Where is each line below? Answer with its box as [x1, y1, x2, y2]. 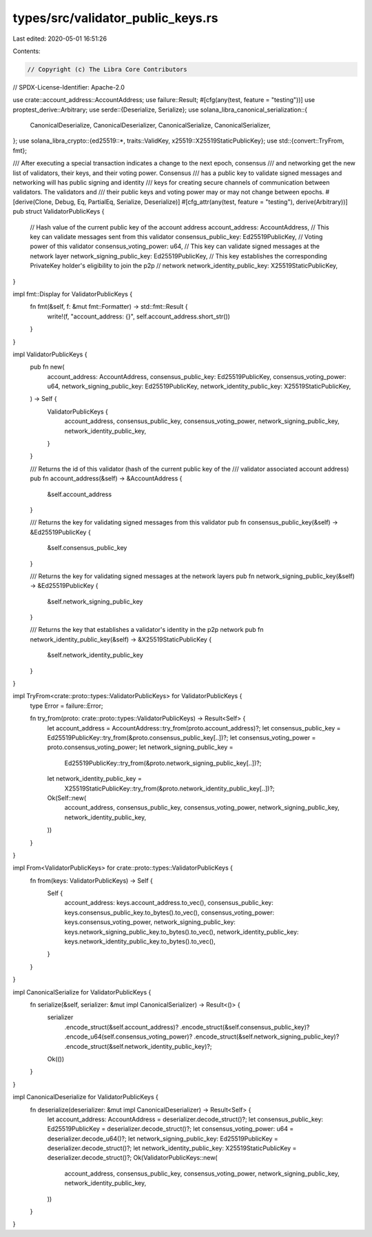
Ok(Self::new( [47, 793, 87, 802]
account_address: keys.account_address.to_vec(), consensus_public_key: [64, 899, 273, 907]
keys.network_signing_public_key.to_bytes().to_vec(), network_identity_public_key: [64, 928, 299, 936]
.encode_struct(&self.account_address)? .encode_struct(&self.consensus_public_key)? [64, 1023, 310, 1031]
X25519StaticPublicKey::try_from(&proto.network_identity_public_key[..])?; [64, 784, 275, 793]
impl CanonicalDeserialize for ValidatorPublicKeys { [12, 1093, 158, 1101]
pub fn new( [30, 362, 65, 371]
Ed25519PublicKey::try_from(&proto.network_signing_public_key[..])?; [64, 759, 262, 767]
